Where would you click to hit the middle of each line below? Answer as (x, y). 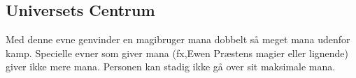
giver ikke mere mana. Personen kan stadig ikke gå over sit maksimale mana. (171, 67)
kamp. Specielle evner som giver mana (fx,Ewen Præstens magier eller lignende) (177, 53)
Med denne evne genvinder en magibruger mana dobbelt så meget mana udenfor (178, 39)
